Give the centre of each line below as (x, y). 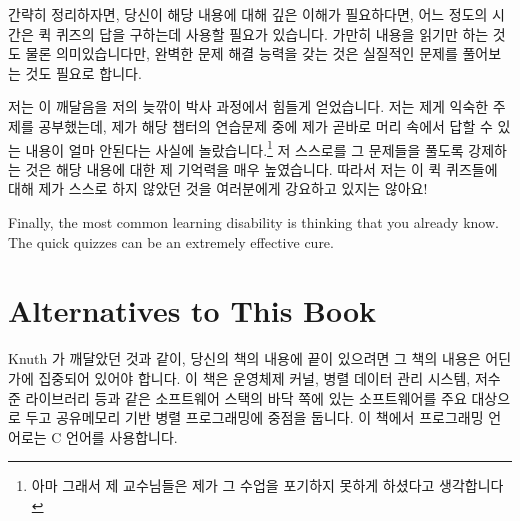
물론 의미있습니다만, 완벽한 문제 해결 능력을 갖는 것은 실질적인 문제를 (241, 53)
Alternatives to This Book (192, 310)
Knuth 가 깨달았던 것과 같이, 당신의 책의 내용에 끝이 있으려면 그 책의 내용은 (244, 358)
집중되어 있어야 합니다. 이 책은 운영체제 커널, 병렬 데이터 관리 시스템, (254, 377)
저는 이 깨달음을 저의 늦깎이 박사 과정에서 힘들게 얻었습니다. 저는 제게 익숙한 (248, 106)
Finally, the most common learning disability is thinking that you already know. (253, 222)
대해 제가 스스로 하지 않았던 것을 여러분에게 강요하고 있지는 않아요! (218, 188)
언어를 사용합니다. (122, 436)
